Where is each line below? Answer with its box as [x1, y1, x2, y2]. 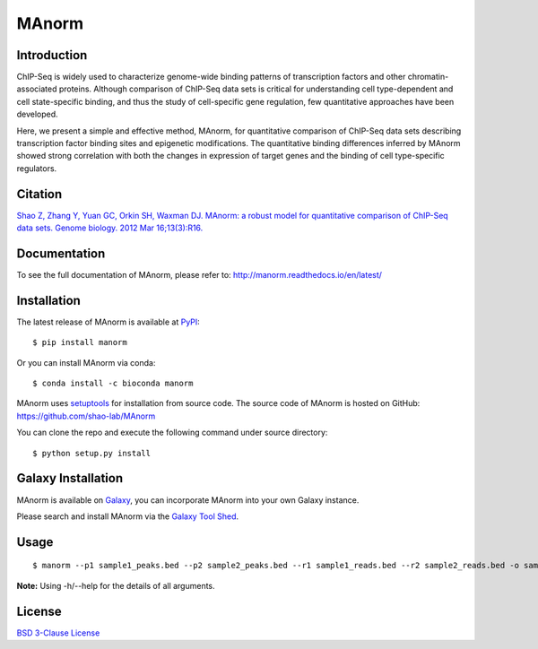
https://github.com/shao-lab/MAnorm [16, 411, 156, 421]
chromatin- [407, 72, 449, 82]
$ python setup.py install [32, 448, 152, 458]
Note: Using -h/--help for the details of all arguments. [16, 580, 215, 591]
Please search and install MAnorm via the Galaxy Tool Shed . [16, 511, 239, 522]
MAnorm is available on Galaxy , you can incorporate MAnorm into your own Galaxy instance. [16, 494, 360, 506]
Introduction [16, 48, 88, 63]
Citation [16, 186, 63, 202]
